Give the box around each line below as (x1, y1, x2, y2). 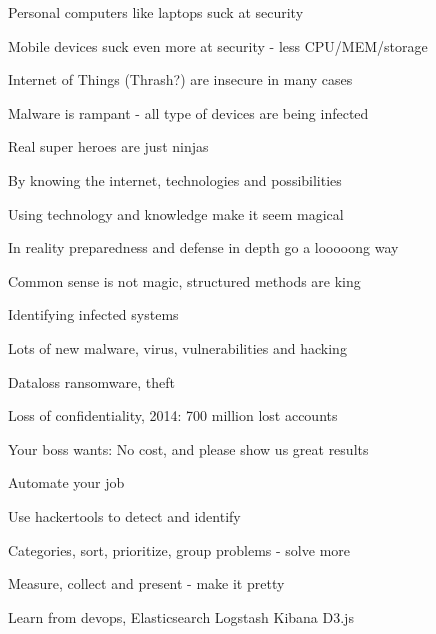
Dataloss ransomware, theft (8, 371, 175, 392)
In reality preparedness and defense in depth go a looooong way (8, 237, 399, 258)
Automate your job (8, 472, 125, 493)
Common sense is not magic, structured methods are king (8, 270, 361, 291)
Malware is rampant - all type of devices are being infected (8, 102, 369, 123)
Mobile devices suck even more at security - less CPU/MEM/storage (8, 35, 428, 56)
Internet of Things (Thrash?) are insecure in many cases (8, 69, 353, 90)
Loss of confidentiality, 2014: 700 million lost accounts (8, 405, 338, 426)
